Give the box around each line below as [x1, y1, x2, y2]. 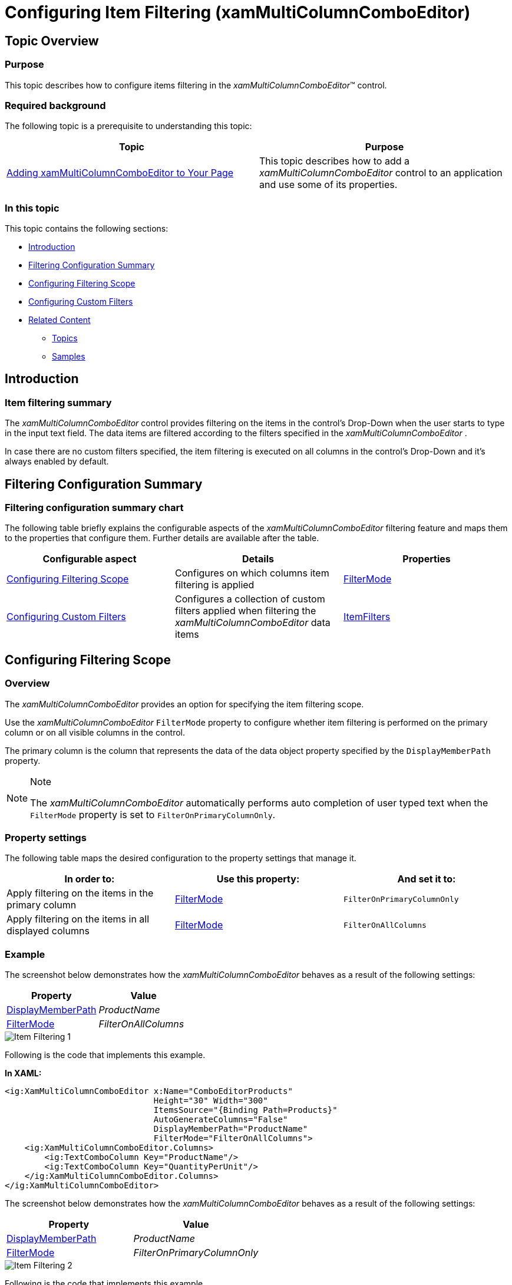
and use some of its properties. [259, 179, 398, 191]
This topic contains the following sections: [5, 223, 169, 234]
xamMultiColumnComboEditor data [174, 617, 331, 629]
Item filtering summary [5, 396, 112, 408]
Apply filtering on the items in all [6, 913, 150, 925]
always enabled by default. [5, 456, 109, 467]
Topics [52, 333, 78, 344]
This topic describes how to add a [259, 155, 410, 167]
